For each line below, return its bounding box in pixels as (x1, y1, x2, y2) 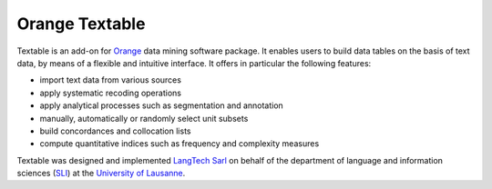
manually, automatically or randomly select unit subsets (39, 113, 249, 124)
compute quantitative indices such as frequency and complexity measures (39, 138, 320, 149)
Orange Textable (16, 14, 146, 34)
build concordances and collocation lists (39, 125, 191, 136)
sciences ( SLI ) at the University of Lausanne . (16, 168, 186, 179)
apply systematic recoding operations (39, 87, 182, 98)
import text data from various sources (39, 75, 182, 85)
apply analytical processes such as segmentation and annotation (39, 100, 284, 111)
